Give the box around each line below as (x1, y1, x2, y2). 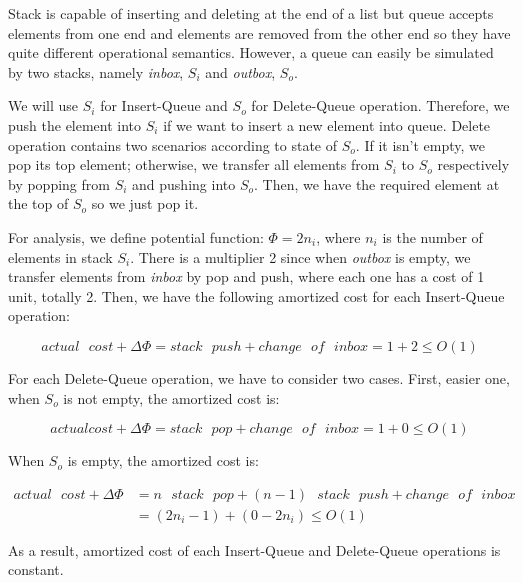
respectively (437, 154, 510, 175)
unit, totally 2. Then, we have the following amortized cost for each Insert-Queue (8, 285, 505, 306)
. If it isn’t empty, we (355, 134, 486, 155)
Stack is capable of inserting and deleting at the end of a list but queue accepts (8, 3, 494, 23)
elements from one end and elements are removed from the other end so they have (8, 22, 511, 43)
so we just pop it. (91, 193, 199, 214)
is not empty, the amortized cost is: (63, 387, 280, 408)
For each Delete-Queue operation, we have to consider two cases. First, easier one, (8, 367, 510, 388)
